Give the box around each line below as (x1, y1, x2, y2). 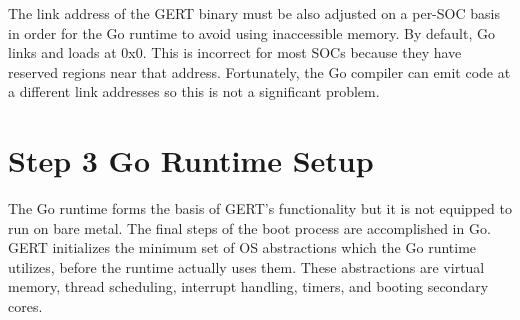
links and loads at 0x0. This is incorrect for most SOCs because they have (8, 42, 462, 63)
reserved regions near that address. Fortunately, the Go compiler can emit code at (8, 61, 511, 82)
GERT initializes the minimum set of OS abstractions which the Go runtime (8, 237, 477, 258)
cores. (8, 296, 43, 317)
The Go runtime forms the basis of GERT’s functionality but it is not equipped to (8, 198, 512, 219)
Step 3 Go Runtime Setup (8, 140, 374, 181)
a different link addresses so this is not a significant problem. (8, 81, 380, 102)
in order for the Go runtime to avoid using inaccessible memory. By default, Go (8, 22, 495, 43)
